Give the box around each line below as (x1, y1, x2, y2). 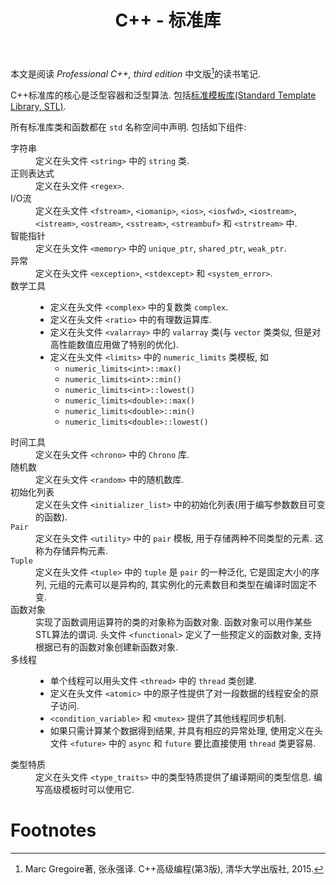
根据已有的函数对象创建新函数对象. (35, 641, 179, 653)
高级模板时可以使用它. (43, 783, 135, 795)
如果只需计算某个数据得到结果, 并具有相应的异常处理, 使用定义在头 (49, 724, 323, 736)
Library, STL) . (10, 100, 67, 112)
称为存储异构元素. (35, 544, 109, 556)
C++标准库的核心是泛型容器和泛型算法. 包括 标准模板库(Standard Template (10, 89, 317, 101)
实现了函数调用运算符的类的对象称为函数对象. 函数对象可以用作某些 (35, 616, 312, 628)
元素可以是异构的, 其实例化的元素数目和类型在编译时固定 (74, 578, 308, 590)
